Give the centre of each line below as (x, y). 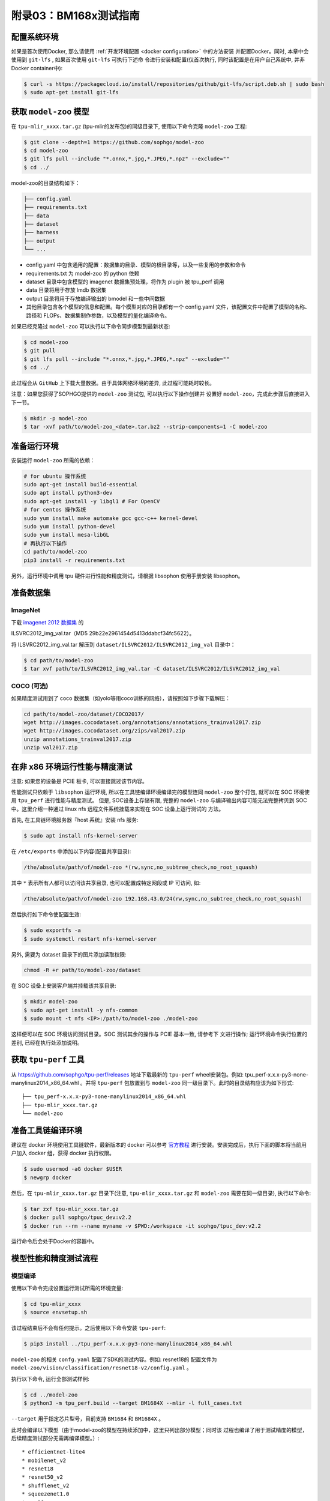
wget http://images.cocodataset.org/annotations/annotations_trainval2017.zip (142, 723)
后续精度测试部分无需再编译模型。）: (55, 1438)
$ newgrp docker (48, 1177)
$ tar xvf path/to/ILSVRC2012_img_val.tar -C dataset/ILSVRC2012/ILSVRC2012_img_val (152, 669)
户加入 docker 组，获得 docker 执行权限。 (63, 1153)
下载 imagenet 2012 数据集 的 (47, 622)
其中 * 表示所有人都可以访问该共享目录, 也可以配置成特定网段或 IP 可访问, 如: (106, 883)
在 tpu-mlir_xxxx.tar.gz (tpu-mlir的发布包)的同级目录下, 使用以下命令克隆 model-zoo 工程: (129, 126)
